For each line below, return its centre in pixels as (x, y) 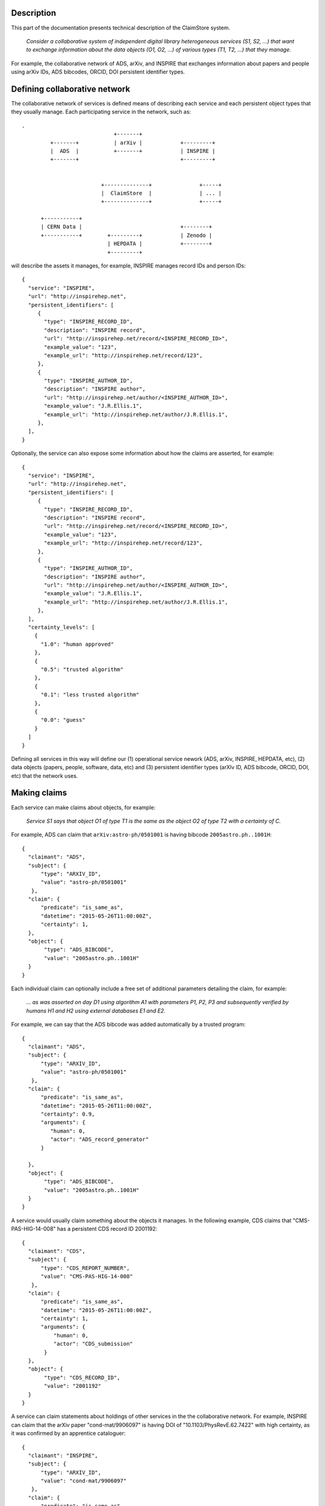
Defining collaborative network (71, 89)
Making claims (39, 793)
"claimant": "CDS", (57, 1251)
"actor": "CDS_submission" (93, 1344)
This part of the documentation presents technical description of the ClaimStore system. (121, 28)
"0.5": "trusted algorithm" (82, 669)
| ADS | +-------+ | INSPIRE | (133, 151)
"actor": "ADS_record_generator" (100, 1139)
